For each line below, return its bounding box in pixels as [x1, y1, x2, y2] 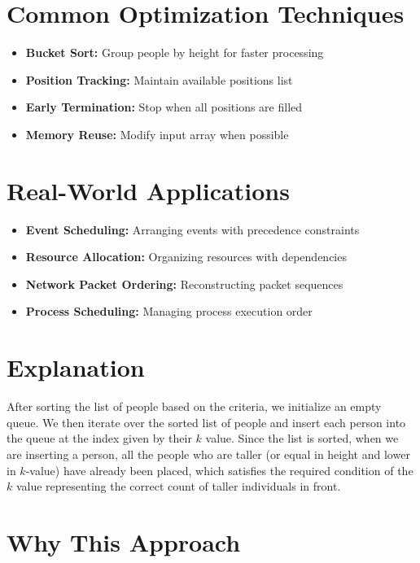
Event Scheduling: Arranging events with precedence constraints [25, 220, 360, 238]
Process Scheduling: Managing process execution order [25, 303, 313, 320]
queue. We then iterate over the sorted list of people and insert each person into [7, 413, 406, 430]
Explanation [7, 351, 145, 384]
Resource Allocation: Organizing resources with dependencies [25, 248, 347, 265]
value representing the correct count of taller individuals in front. [15, 478, 341, 495]
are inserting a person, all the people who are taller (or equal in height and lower [7, 445, 410, 462]
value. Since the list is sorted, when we [205, 430, 399, 447]
